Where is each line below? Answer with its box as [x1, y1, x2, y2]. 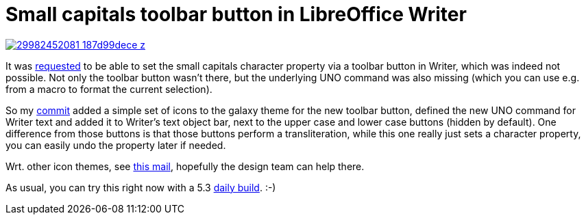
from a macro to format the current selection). [5, 83, 212, 95]
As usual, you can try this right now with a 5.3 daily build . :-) [5, 181, 276, 193]
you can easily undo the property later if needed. [5, 139, 226, 151]
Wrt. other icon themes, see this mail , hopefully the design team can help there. [5, 160, 365, 172]
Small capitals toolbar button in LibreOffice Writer [5, 3, 467, 26]
